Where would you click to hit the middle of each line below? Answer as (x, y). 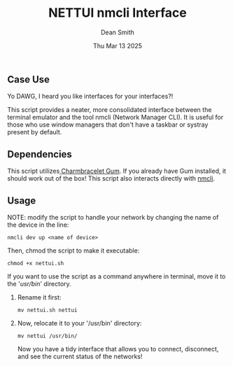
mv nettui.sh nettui (47, 310)
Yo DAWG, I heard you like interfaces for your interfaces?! (90, 97)
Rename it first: (39, 297)
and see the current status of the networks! (80, 356)
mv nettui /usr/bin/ (47, 336)
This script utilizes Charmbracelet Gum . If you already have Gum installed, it (116, 171)
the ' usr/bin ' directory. (39, 283)
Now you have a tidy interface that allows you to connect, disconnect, (118, 349)
